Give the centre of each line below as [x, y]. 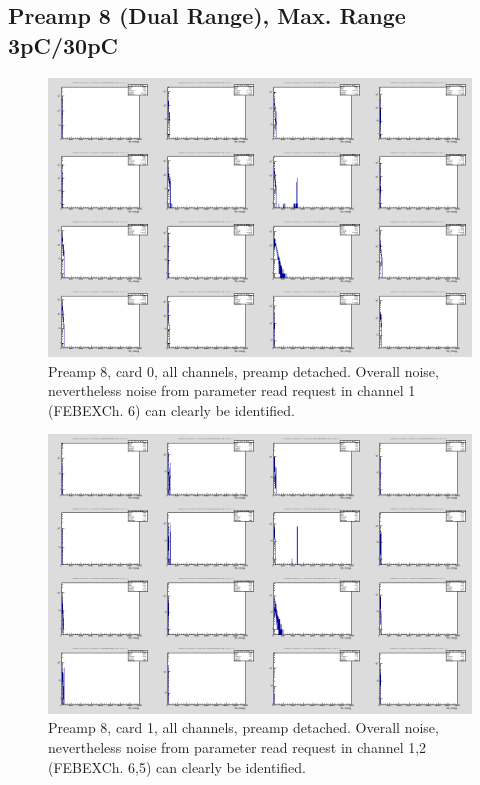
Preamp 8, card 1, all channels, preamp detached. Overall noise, [243, 727]
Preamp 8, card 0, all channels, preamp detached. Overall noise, [243, 370]
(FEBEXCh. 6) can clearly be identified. [172, 409]
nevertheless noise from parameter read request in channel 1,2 [237, 747]
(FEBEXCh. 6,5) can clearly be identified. [177, 766]
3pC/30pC [63, 44]
